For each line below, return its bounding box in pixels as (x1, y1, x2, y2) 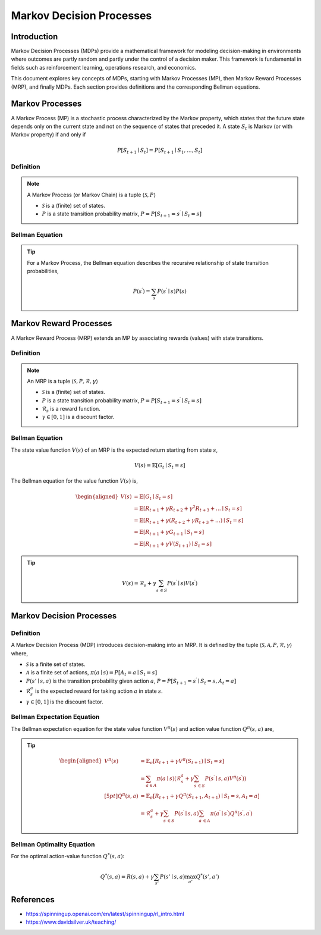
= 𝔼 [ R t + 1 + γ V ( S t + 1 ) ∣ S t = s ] (134, 540, 212, 549)
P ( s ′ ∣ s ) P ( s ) (157, 287, 187, 295)
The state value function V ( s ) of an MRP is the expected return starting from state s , (11, 446, 218, 454)
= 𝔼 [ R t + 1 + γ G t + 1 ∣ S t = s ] (134, 529, 204, 537)
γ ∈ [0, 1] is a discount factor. (42, 414, 115, 421)
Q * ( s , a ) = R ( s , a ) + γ (100, 872, 155, 880)
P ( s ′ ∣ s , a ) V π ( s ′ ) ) (204, 774, 247, 782)
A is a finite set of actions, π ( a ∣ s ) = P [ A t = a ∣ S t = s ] (26, 669, 158, 678)
